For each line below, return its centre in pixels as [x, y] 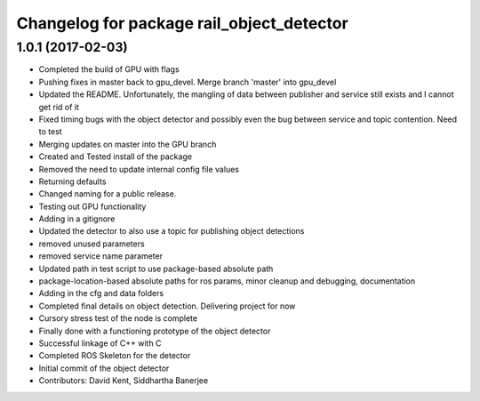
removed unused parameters [92, 244]
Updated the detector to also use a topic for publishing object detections [172, 231]
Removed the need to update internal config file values [139, 169]
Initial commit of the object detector [104, 368]
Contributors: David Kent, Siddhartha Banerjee [124, 381]
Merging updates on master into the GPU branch [128, 144]
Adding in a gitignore [77, 219]
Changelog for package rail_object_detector [182, 23]
